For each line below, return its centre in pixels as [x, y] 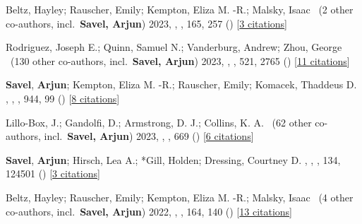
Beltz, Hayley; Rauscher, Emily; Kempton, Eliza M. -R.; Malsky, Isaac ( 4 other [180, 197]
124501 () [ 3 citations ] [53, 173]
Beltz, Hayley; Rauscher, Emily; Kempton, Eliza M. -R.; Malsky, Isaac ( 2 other [180, 9]
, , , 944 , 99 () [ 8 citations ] [63, 98]
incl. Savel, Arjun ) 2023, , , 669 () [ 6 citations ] [149, 136]
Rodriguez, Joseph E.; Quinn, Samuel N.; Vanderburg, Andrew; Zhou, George [174, 47]
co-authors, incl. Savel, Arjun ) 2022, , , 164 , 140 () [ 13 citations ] [149, 211]
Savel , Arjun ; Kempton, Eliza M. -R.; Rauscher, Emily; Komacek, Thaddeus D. [181, 84]
